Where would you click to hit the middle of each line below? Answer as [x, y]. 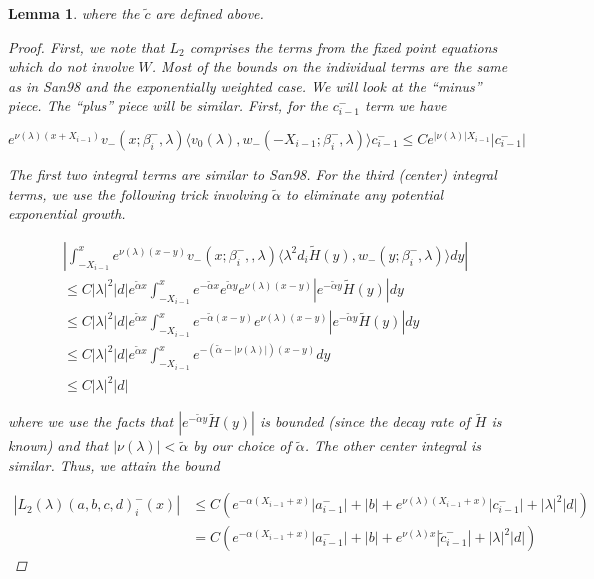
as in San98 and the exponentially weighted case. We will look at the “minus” [245, 85]
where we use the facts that [91, 421]
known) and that [58, 445]
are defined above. [209, 13]
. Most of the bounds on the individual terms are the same [329, 66]
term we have [405, 105]
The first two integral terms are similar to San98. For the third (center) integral [252, 173]
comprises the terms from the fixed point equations [343, 46]
